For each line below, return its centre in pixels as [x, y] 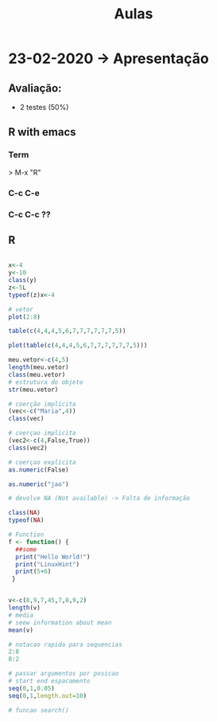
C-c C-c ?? [29, 214]
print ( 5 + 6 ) [33, 572]
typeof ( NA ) [26, 520]
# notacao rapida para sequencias [66, 645]
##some [26, 549]
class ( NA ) [25, 513]
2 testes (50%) [44, 107]
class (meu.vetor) [37, 374]
